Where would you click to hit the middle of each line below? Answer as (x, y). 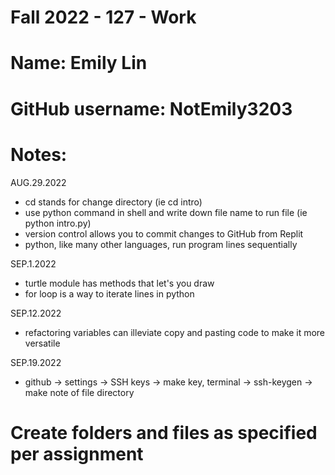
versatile (42, 343)
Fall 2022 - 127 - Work (103, 17)
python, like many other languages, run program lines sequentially (161, 244)
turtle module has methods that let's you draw (119, 283)
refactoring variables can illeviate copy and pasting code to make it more (175, 332)
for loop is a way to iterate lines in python (109, 293)
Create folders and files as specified (164, 432)
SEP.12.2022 (36, 313)
